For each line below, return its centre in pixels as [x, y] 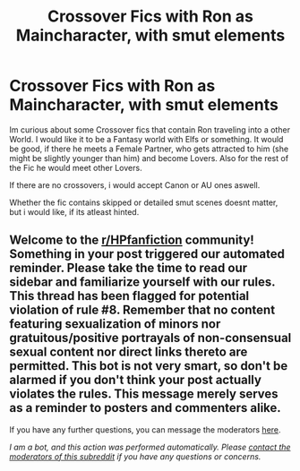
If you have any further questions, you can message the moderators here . [145, 429]
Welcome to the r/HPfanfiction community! [132, 240]
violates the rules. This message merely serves [144, 394]
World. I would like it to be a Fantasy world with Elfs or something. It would [146, 139]
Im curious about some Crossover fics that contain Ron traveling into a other [150, 129]
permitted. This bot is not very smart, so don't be [149, 366]
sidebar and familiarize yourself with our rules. [142, 283]
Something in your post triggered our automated [147, 254]
